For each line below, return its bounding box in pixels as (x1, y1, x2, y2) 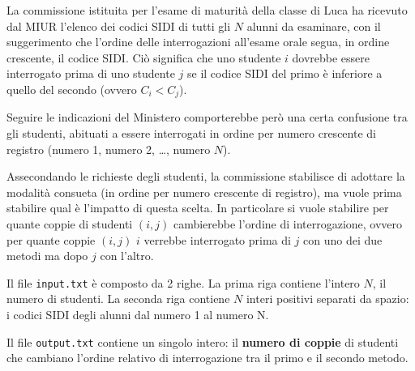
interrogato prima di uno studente (6, 65, 175, 82)
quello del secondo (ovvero (6, 80, 137, 97)
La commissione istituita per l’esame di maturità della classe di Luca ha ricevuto (6, 2, 408, 18)
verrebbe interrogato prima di (143, 231, 291, 248)
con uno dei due (303, 231, 383, 248)
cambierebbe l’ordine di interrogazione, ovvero (173, 215, 403, 232)
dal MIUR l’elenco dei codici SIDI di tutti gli (6, 17, 231, 34)
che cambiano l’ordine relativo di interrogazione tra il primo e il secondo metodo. (6, 349, 409, 366)
